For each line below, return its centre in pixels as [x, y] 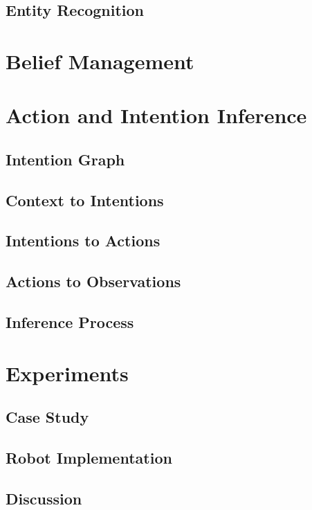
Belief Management [100, 61]
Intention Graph [65, 159]
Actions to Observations [93, 281]
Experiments [67, 373]
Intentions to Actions [83, 240]
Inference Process [70, 322]
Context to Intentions [85, 200]
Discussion [44, 498]
